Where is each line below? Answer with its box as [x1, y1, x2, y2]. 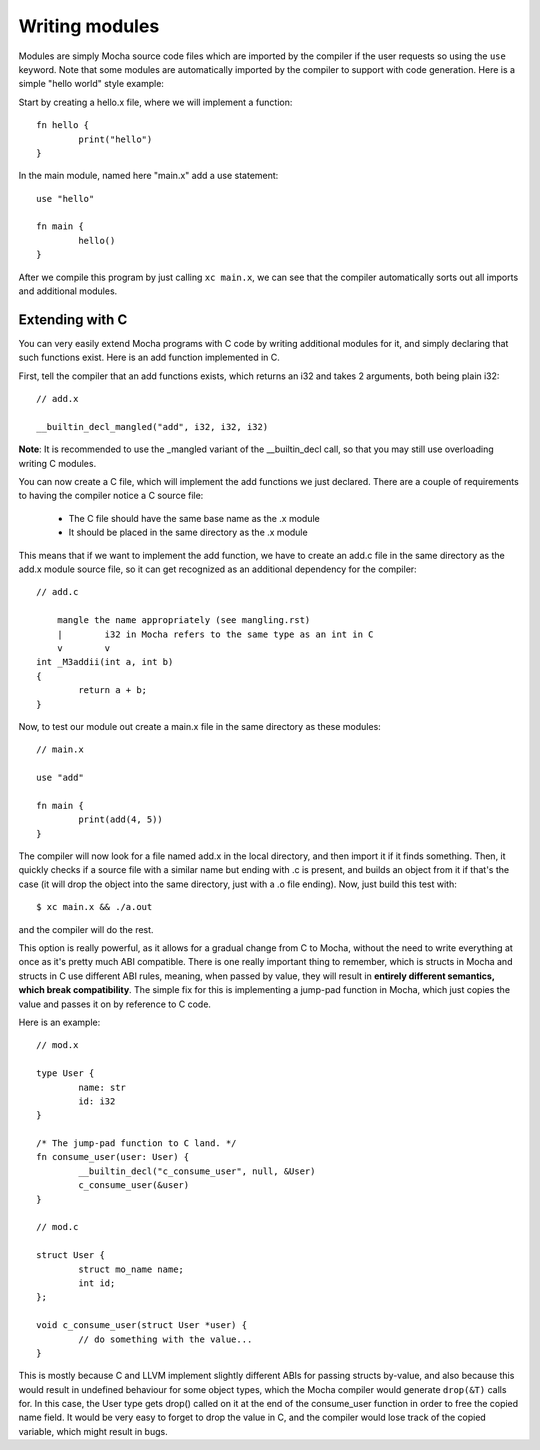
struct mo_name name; [78, 1263, 185, 1275]
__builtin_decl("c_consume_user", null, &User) [78, 1165, 316, 1177]
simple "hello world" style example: [18, 78, 165, 90]
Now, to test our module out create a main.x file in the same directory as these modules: [18, 720, 382, 732]
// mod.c [36, 1221, 79, 1233]
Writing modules [18, 15, 160, 37]
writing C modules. [18, 457, 97, 469]
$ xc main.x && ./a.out [36, 901, 153, 913]
